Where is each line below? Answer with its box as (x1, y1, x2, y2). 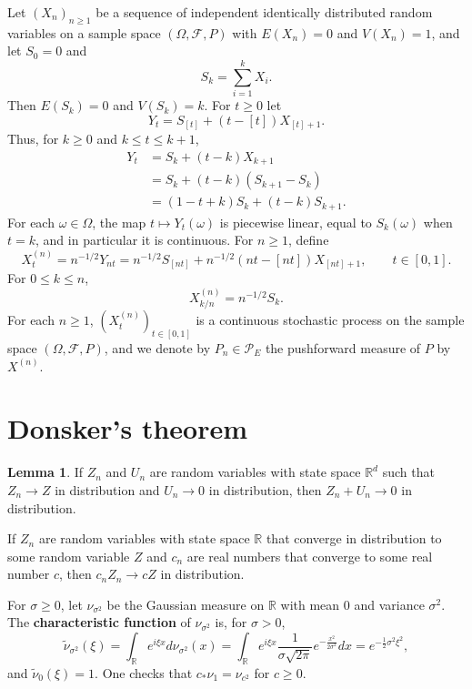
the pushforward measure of (265, 339, 421, 358)
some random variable (7, 546, 130, 565)
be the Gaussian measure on (106, 594, 265, 613)
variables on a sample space (7, 23, 161, 42)
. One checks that (95, 663, 193, 682)
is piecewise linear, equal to (219, 212, 372, 231)
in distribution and (55, 480, 160, 499)
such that (382, 462, 435, 481)
